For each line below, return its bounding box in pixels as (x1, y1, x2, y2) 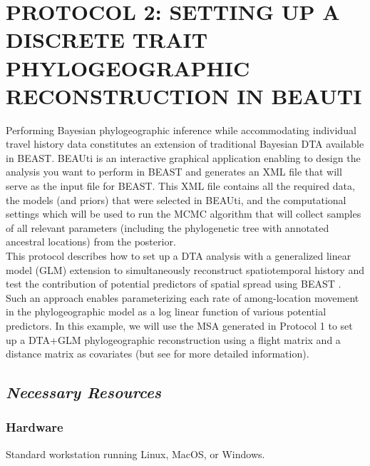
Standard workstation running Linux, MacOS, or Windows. (6, 446, 265, 461)
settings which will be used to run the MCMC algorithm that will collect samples (6, 206, 361, 221)
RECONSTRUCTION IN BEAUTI (6, 81, 362, 110)
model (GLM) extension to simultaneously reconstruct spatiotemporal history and (6, 262, 364, 277)
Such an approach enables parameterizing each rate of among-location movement (6, 290, 359, 305)
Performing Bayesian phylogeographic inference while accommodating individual (6, 122, 356, 137)
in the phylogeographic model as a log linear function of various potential (6, 304, 327, 319)
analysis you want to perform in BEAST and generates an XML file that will (6, 164, 342, 179)
